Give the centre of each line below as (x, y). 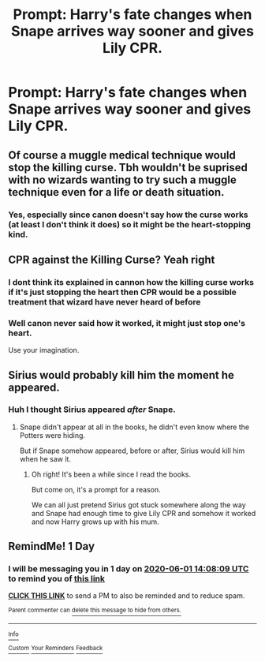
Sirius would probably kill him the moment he (121, 375)
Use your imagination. (44, 350)
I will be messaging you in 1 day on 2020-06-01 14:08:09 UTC (129, 569)
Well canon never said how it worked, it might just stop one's (127, 323)
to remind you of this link (56, 579)
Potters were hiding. (52, 435)
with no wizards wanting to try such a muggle (122, 180)
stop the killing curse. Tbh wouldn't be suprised (128, 167)
